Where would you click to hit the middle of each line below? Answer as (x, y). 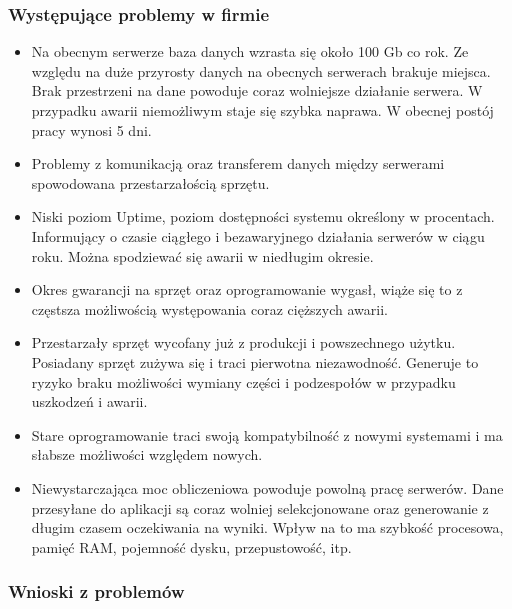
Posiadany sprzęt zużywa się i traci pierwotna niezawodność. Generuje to (255, 361)
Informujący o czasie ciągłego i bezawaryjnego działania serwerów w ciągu (258, 235)
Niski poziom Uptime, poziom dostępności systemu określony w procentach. (263, 216)
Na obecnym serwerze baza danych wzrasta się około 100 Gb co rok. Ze (250, 51)
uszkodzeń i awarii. (89, 401)
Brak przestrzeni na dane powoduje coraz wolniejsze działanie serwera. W (257, 90)
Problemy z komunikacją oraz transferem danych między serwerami (238, 163)
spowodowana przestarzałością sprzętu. (150, 182)
